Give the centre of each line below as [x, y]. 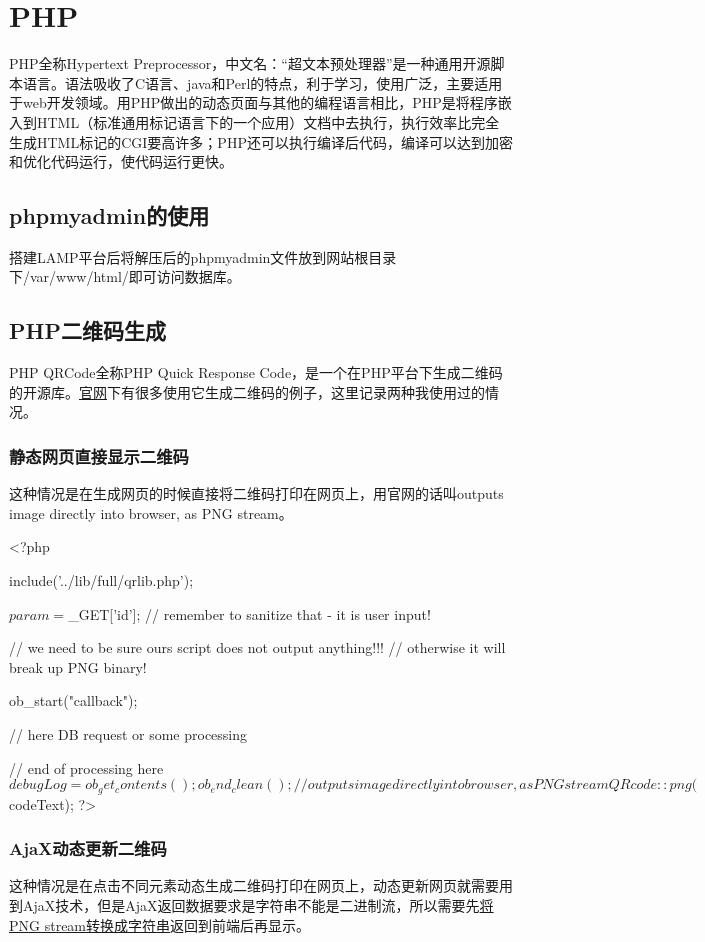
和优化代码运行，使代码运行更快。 [121, 161]
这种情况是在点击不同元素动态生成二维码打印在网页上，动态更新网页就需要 [254, 885]
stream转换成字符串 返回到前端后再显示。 [177, 924]
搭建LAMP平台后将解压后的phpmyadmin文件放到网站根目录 [203, 256]
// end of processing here [86, 767]
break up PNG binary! [78, 666]
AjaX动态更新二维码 [88, 848]
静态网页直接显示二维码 [99, 455]
